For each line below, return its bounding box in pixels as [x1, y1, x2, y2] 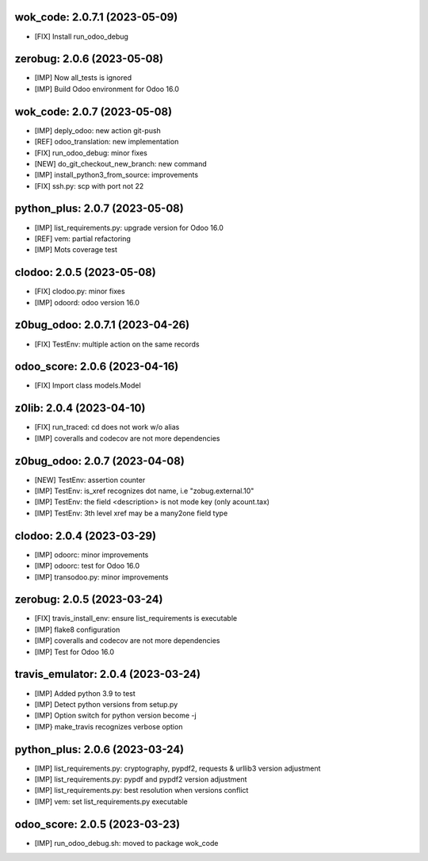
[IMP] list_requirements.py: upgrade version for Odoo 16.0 [34, 223, 224, 232]
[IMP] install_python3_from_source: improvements [34, 170, 198, 180]
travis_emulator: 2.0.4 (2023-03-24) [14, 668, 201, 681]
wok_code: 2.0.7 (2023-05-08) [14, 105, 173, 118]
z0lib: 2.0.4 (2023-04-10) [14, 401, 146, 415]
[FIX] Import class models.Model [34, 381, 142, 390]
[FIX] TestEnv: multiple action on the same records [34, 339, 200, 349]
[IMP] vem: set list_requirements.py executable [34, 797, 188, 806]
